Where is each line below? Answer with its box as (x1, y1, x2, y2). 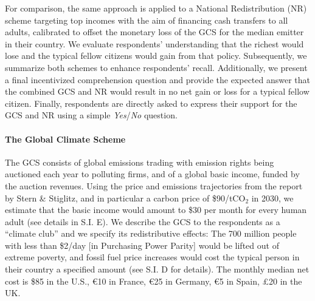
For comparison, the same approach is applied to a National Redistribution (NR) (5, 2, 307, 14)
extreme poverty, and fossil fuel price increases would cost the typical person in (5, 251, 300, 263)
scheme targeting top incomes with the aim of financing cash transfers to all (5, 13, 288, 26)
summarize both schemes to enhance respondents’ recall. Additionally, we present (5, 61, 308, 73)
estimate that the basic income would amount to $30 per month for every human (5, 203, 307, 216)
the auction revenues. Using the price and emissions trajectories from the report (5, 179, 303, 192)
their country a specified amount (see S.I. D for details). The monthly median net (5, 263, 310, 276)
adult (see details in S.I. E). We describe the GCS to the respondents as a (5, 215, 280, 228)
